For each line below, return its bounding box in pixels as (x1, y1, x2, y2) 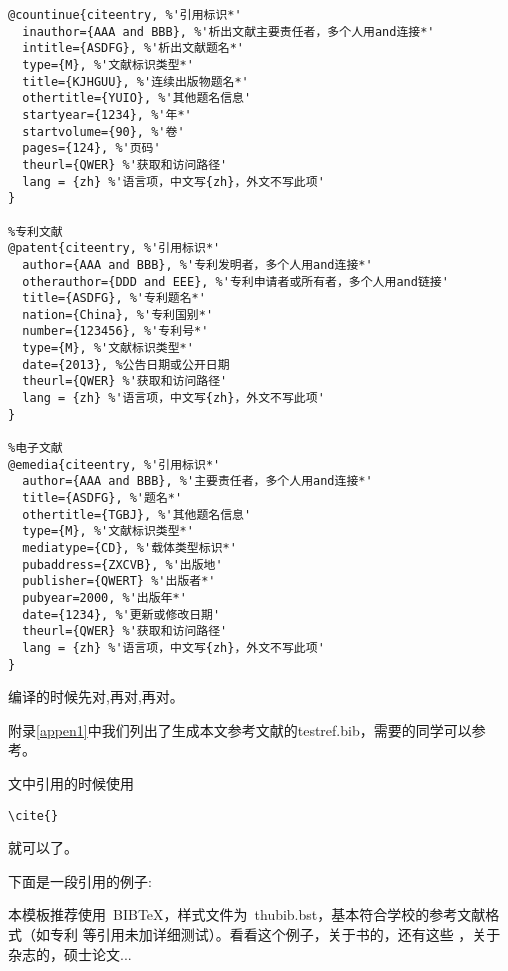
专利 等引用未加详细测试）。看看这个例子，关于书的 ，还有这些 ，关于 (49, 924, 501, 945)
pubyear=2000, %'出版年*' (22, 590, 187, 605)
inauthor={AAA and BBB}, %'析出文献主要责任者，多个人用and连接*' (22, 24, 435, 39)
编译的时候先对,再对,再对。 (8, 686, 184, 707)
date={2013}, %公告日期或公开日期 (22, 357, 230, 372)
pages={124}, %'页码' (22, 141, 161, 156)
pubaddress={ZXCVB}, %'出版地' (22, 557, 223, 572)
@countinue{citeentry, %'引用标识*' (8, 8, 242, 22)
